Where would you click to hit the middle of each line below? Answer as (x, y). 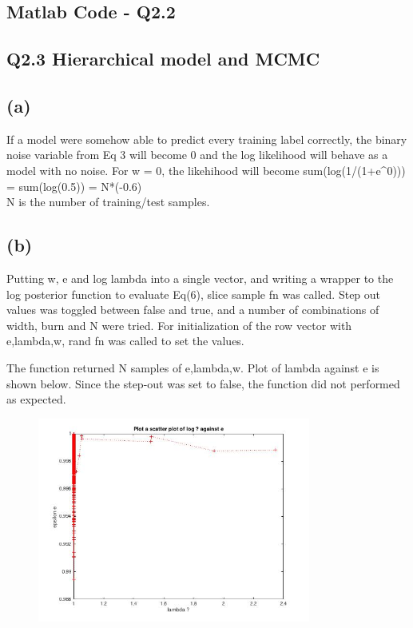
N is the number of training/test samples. (108, 202)
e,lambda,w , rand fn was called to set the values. (125, 341)
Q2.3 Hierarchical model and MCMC (163, 59)
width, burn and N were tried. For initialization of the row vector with (179, 325)
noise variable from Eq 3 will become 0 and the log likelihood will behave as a (197, 155)
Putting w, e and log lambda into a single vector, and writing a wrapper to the (200, 278)
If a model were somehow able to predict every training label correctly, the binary (207, 139)
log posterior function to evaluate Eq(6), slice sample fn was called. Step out (194, 294)
